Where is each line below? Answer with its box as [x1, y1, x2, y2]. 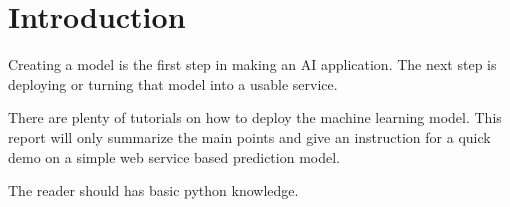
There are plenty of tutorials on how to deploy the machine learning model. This [8, 107, 502, 128]
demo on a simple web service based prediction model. [8, 146, 340, 167]
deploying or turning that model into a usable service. [8, 73, 338, 94]
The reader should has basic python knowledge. [8, 180, 299, 201]
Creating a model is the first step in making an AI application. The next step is [8, 54, 497, 75]
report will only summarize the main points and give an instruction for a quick [8, 126, 491, 147]
